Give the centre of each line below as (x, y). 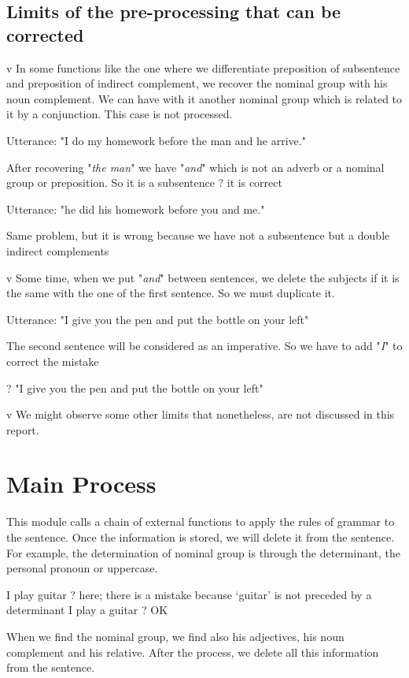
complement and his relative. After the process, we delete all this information (193, 652)
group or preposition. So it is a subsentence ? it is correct (144, 183)
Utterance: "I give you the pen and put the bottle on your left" (158, 319)
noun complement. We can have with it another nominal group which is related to (204, 98)
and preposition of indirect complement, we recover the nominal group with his (197, 83)
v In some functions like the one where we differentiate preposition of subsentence (203, 67)
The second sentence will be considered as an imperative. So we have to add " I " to (204, 346)
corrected (45, 34)
